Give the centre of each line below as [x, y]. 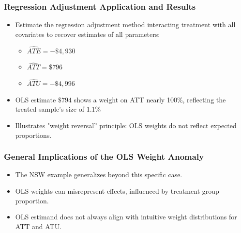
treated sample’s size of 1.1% [58, 109]
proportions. [33, 135]
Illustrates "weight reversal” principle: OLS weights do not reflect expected [126, 125]
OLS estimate [36, 99]
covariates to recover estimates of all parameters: [88, 34]
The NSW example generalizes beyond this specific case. [99, 175]
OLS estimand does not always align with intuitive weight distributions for [126, 217]
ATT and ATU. [38, 226]
